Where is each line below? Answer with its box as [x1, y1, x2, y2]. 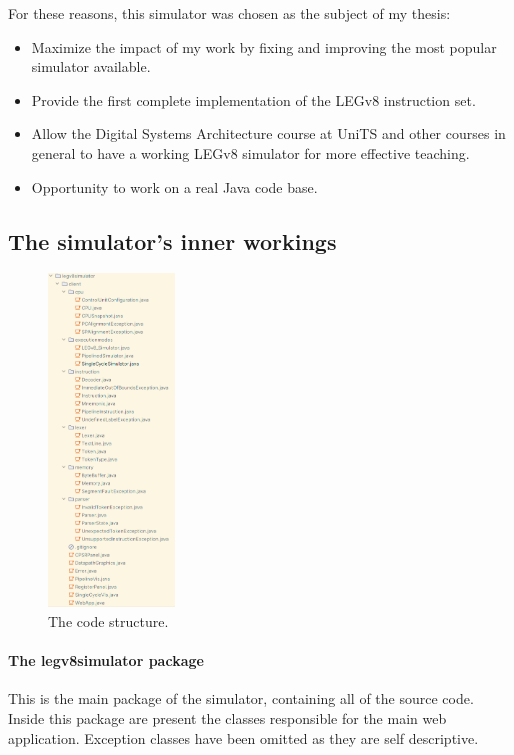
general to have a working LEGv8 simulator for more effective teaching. [31, 142, 470, 163]
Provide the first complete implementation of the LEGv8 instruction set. [31, 89, 476, 110]
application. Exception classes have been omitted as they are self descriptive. [8, 727, 479, 748]
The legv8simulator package [8, 650, 204, 671]
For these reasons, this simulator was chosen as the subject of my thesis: [8, 3, 451, 23]
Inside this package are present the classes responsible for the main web [8, 708, 447, 729]
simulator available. [31, 56, 151, 77]
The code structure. [48, 611, 169, 632]
